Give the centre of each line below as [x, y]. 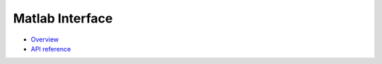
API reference [51, 49]
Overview [45, 39]
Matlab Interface [63, 18]
